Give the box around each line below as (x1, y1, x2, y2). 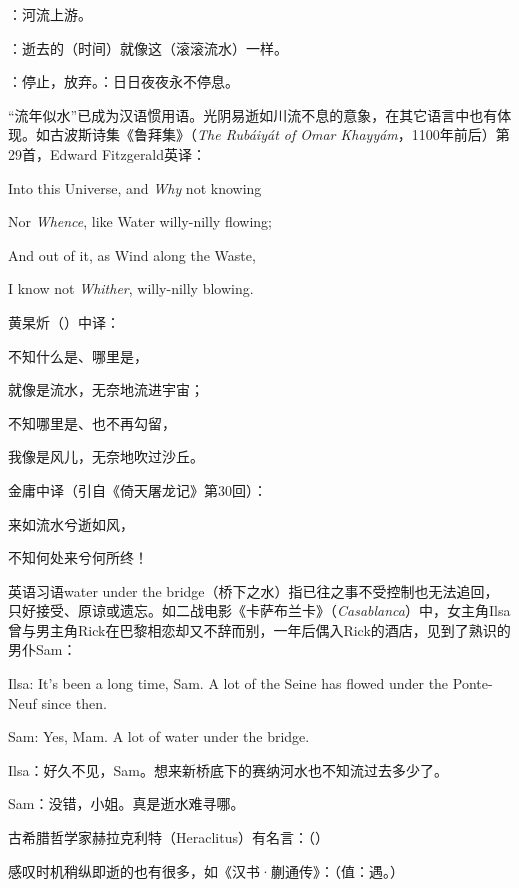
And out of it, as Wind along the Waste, (8, 244, 256, 265)
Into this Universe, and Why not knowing (8, 177, 262, 198)
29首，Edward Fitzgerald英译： (8, 143, 207, 164)
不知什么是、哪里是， (8, 345, 148, 366)
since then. (41, 692, 107, 713)
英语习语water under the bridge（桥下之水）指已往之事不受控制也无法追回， (8, 580, 499, 601)
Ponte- (452, 673, 493, 694)
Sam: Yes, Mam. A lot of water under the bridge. (8, 726, 310, 747)
